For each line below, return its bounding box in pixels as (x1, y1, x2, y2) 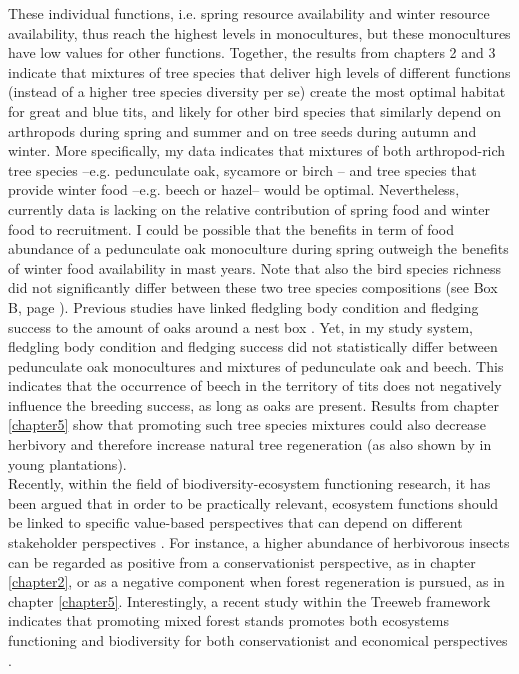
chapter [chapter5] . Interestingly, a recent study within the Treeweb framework (8, 590, 491, 611)
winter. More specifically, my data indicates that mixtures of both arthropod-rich (8, 140, 506, 161)
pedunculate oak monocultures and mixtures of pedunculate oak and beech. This (8, 355, 504, 376)
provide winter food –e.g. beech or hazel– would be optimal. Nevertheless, (8, 179, 460, 200)
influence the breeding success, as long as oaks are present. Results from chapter (8, 394, 500, 415)
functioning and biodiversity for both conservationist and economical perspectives (8, 630, 508, 650)
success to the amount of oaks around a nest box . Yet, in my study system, (8, 316, 473, 337)
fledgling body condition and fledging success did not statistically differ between (8, 336, 498, 357)
